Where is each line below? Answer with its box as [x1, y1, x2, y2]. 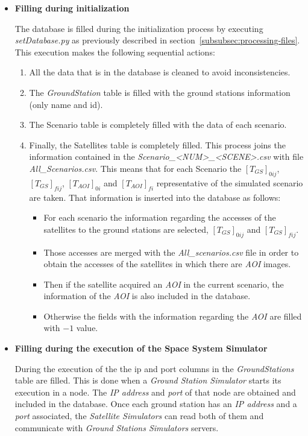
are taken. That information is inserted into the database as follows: [29, 191, 281, 203]
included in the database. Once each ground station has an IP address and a [14, 397, 297, 410]
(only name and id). [29, 98, 103, 110]
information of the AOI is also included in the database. [43, 289, 251, 302]
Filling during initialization [14, 2, 130, 14]
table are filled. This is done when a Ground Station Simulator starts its [14, 374, 281, 387]
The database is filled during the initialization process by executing [14, 22, 263, 34]
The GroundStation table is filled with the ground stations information [29, 86, 291, 98]
